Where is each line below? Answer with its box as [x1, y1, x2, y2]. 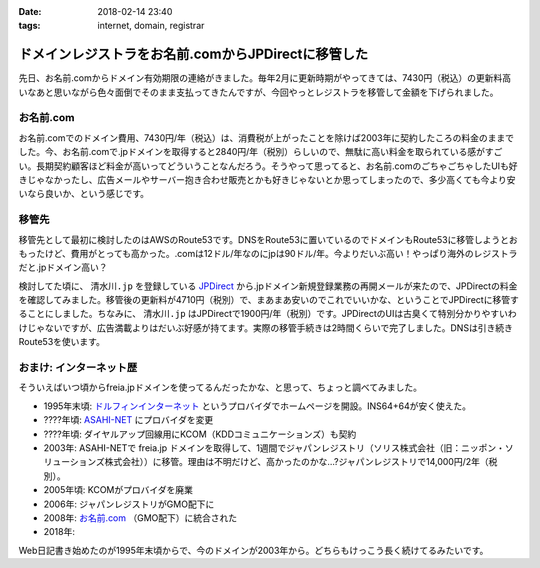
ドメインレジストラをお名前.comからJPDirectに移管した [18, 46, 369, 63]
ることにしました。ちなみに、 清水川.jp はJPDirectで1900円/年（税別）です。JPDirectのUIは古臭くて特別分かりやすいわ [18, 308, 517, 320]
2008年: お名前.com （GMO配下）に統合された [43, 511, 238, 524]
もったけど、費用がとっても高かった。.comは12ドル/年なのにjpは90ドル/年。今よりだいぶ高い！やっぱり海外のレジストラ [18, 247, 518, 259]
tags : [18, 20, 41, 32]
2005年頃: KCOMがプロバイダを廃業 [43, 484, 194, 496]
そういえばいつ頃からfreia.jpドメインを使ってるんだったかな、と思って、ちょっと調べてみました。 [18, 381, 422, 394]
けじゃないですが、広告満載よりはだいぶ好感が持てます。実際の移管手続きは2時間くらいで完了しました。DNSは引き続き [18, 321, 514, 334]
